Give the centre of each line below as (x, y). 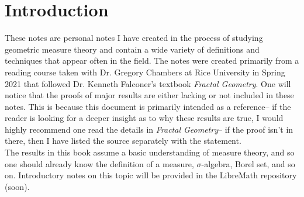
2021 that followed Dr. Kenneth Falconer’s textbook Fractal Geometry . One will (148, 83)
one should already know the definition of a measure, (99, 163)
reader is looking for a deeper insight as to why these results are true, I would (144, 118)
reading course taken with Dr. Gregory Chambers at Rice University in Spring (145, 72)
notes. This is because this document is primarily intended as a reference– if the (148, 106)
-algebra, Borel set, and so (248, 163)
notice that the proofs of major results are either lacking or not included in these (149, 95)
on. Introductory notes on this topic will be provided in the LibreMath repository (151, 175)
